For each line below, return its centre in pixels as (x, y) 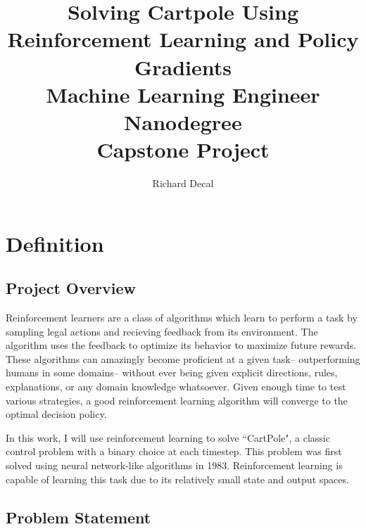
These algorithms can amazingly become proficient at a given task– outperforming (183, 358)
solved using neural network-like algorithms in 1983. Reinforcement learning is (174, 465)
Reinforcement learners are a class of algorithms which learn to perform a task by (182, 318)
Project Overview (71, 288)
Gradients (183, 66)
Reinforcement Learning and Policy (183, 39)
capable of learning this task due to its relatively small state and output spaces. (177, 479)
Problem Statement (78, 517)
